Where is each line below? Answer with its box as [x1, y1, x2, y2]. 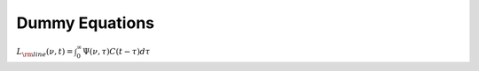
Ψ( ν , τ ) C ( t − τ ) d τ [82, 46, 151, 57]
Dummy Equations [16, 13, 155, 32]
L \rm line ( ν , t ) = [16, 46, 74, 59]
